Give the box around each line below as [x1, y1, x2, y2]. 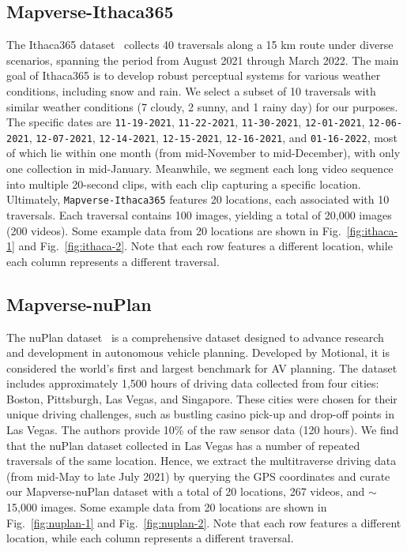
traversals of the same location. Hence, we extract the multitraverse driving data [6, 452, 397, 469]
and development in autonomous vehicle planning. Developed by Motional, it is [6, 344, 390, 361]
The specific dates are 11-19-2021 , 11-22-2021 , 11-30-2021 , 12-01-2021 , [6, 114, 365, 130]
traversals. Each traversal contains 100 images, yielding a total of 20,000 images [6, 206, 392, 223]
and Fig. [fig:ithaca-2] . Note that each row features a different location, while [18, 238, 393, 254]
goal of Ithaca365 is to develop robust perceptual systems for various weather [6, 67, 381, 84]
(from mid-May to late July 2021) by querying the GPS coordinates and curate [6, 467, 390, 484]
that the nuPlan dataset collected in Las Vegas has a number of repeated [6, 437, 360, 453]
